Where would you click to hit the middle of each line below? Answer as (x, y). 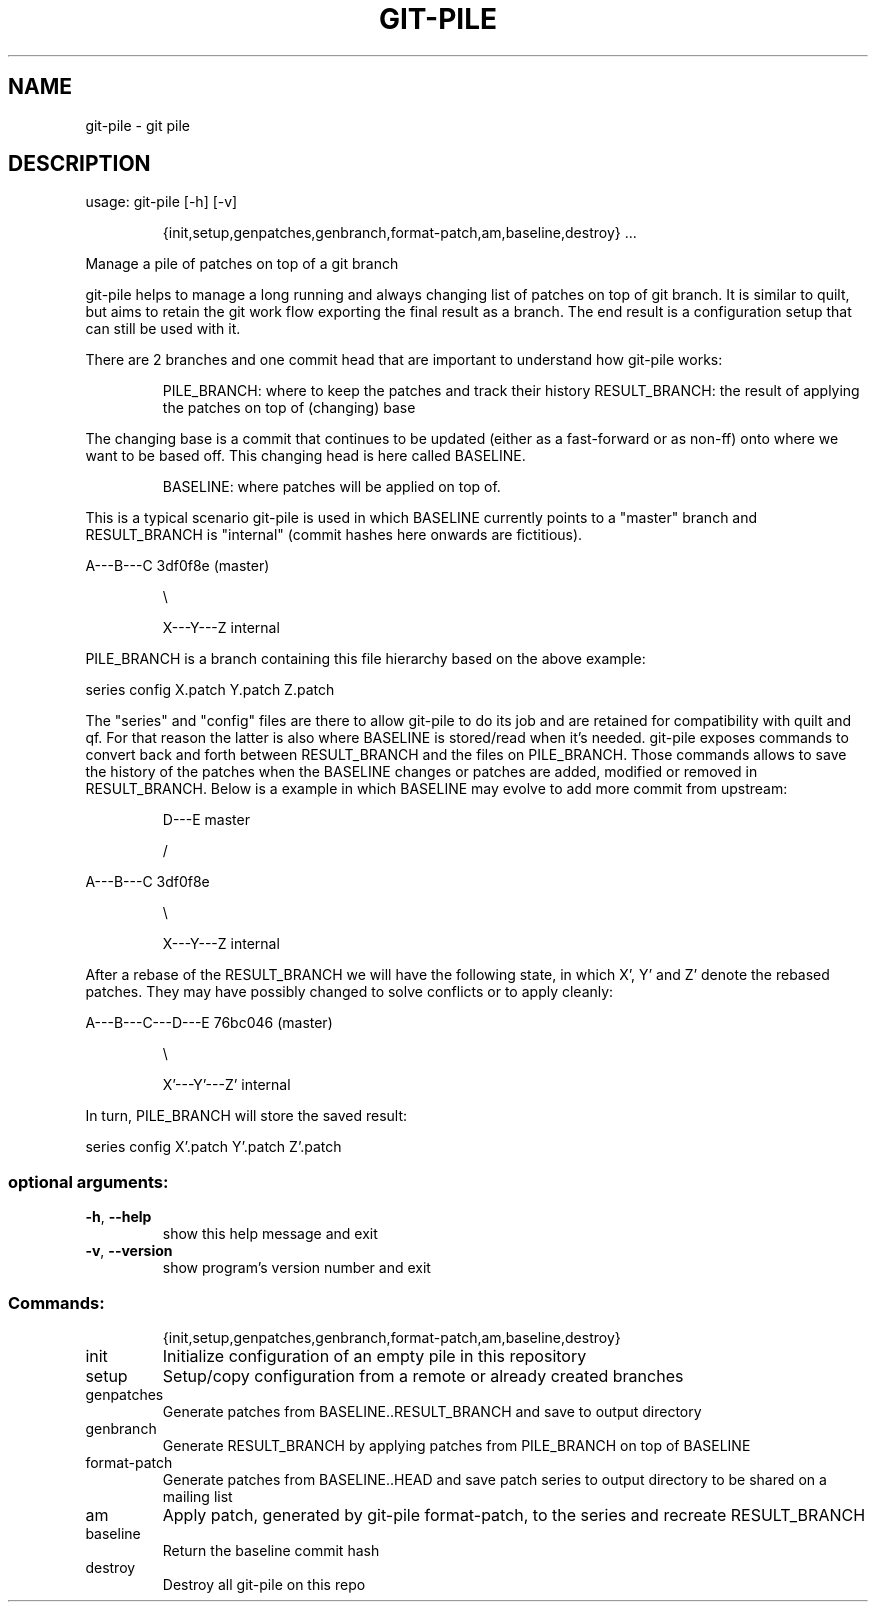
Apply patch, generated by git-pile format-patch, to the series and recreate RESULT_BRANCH (514, 1514)
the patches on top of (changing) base (289, 408)
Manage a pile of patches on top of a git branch (242, 264)
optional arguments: (88, 1181)
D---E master (206, 820)
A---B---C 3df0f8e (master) (177, 566)
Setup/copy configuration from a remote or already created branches (423, 1375)
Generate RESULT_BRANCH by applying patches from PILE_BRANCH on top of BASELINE (456, 1445)
